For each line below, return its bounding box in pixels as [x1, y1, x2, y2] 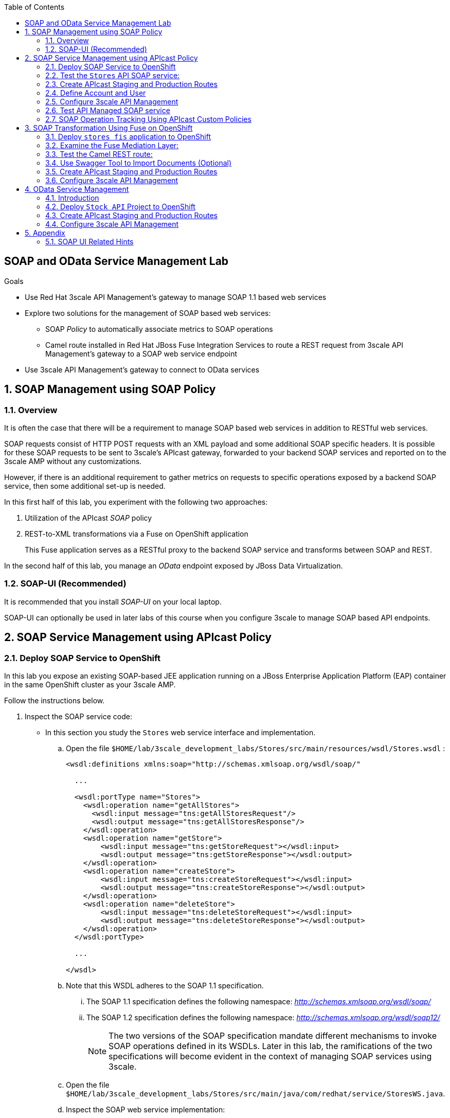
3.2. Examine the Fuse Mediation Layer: [45, 141, 179, 150]
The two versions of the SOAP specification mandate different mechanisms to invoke [109, 1031, 437, 1041]
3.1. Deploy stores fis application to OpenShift [45, 132, 211, 141]
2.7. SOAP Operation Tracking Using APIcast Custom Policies [45, 115, 251, 123]
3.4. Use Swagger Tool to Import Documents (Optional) [45, 158, 232, 167]
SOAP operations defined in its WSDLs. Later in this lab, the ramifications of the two [109, 1041, 433, 1052]
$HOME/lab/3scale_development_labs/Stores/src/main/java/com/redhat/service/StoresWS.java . [66, 1089, 445, 1098]
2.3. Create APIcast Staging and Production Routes [45, 80, 218, 88]
